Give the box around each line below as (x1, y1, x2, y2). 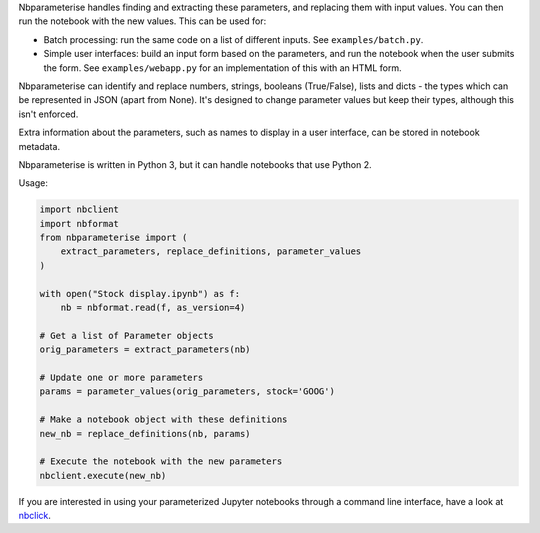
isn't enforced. (18, 108, 79, 120)
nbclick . (18, 510, 52, 522)
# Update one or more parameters (39, 371, 204, 383)
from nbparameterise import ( (39, 232, 188, 244)
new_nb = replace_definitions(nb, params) (39, 428, 251, 439)
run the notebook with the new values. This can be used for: (18, 15, 267, 27)
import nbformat (39, 218, 120, 229)
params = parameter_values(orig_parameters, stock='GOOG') (39, 386, 335, 397)
